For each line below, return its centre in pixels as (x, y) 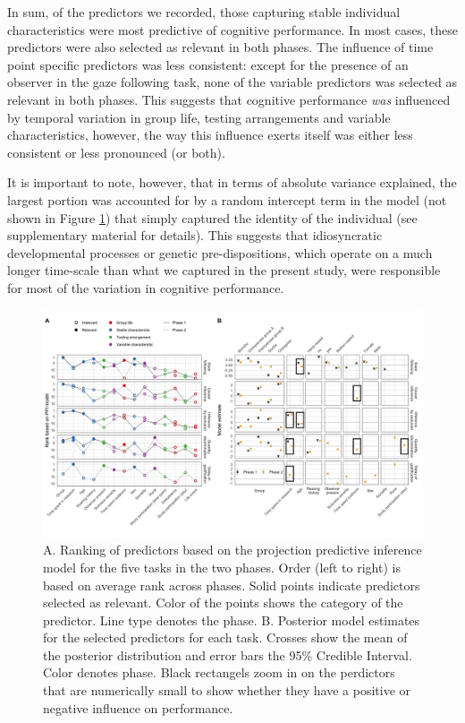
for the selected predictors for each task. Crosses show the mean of (225, 637)
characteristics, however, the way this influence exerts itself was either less (210, 135)
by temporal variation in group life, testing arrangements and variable (199, 117)
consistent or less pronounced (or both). (116, 152)
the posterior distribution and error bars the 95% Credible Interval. (228, 654)
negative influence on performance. (138, 707)
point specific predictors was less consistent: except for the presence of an (208, 64)
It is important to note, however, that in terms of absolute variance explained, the (232, 182)
